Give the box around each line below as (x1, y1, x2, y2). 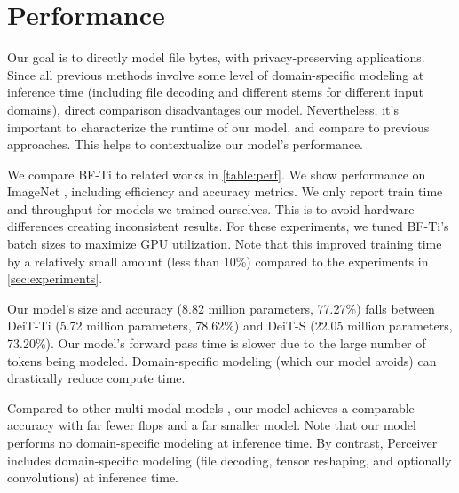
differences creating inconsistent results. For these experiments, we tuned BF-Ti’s (7, 217, 449, 235)
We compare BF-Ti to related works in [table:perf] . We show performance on (7, 164, 426, 183)
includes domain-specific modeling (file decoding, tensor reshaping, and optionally (7, 450, 452, 469)
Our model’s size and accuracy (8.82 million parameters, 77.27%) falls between (7, 298, 435, 317)
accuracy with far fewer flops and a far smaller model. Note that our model (7, 416, 416, 434)
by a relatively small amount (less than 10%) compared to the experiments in (7, 251, 429, 270)
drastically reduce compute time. (7, 369, 186, 387)
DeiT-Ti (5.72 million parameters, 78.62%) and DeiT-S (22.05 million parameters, (7, 316, 453, 335)
